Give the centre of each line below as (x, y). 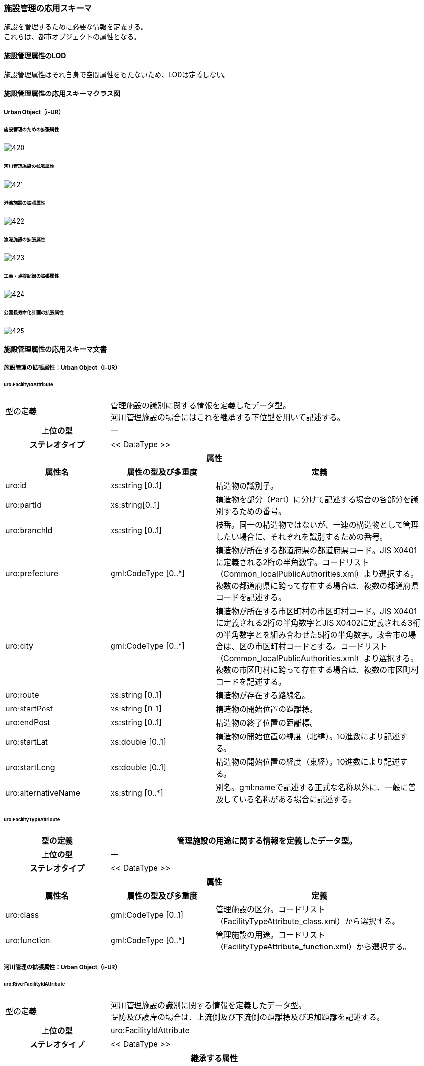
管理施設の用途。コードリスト (271, 935)
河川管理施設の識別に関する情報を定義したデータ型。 (209, 1006)
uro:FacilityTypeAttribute (32, 820)
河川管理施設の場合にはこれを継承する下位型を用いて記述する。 (228, 417)
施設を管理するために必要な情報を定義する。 (76, 27)
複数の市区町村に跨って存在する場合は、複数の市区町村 (317, 670)
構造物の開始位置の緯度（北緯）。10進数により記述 (308, 737)
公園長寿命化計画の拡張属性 (34, 312)
